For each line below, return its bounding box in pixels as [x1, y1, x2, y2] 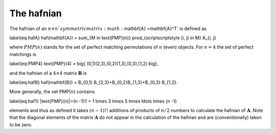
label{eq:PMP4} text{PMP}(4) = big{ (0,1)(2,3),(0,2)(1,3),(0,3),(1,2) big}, [9, 61, 158, 67]
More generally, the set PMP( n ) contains [9, 89, 95, 95]
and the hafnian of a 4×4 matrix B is [9, 70, 87, 76]
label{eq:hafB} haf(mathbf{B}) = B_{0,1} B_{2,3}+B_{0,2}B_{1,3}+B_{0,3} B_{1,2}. [9, 79, 178, 85]
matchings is [9, 51, 37, 57]
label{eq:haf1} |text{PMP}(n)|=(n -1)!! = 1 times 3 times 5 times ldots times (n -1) [9, 98, 177, 104]
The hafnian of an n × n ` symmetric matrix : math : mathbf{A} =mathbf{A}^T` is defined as [9, 25, 207, 32]
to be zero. [9, 121, 33, 127]
